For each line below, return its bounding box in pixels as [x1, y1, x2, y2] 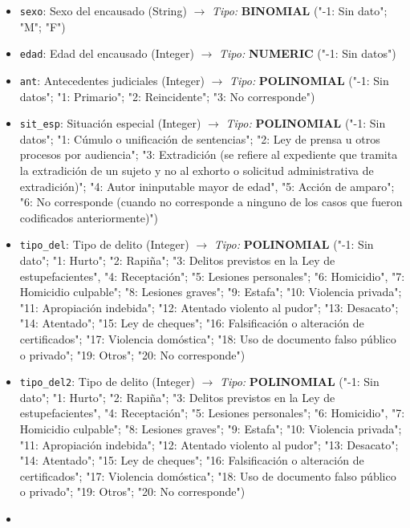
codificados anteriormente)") [19, 209, 159, 225]
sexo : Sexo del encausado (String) [19, 2, 187, 18]
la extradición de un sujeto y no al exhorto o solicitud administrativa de [19, 162, 374, 178]
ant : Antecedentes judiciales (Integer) [19, 71, 205, 88]
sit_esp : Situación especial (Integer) [19, 115, 201, 132]
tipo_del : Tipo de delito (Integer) [19, 236, 189, 253]
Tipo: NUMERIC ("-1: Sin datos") [219, 45, 396, 62]
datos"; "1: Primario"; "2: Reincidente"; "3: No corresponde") [19, 87, 315, 104]
